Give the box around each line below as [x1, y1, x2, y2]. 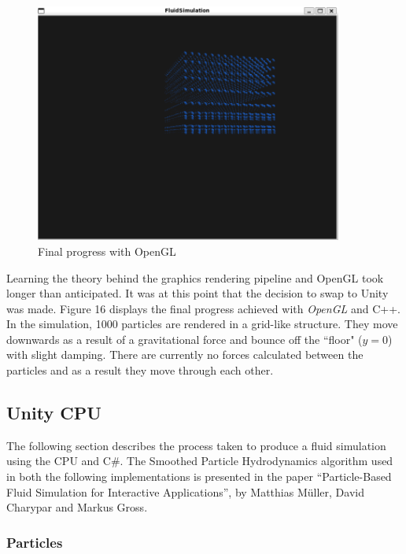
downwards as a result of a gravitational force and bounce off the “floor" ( [6, 331, 363, 347]
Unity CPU [6, 401, 101, 425]
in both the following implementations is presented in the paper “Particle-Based [6, 468, 392, 485]
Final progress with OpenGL [38, 242, 176, 259]
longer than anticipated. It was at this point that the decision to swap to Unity [6, 285, 389, 301]
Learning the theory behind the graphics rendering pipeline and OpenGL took [6, 269, 384, 286]
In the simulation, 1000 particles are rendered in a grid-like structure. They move [6, 316, 398, 332]
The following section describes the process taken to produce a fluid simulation [6, 437, 386, 453]
